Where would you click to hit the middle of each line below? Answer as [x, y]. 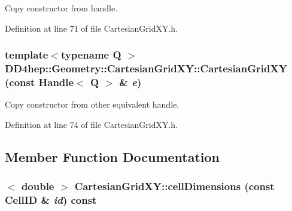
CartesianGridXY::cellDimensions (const [174, 186]
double [38, 186]
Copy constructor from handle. [61, 8]
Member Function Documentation [112, 156]
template [27, 55]
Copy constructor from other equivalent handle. [92, 104]
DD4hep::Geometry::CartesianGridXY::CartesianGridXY [146, 68]
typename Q [91, 55]
